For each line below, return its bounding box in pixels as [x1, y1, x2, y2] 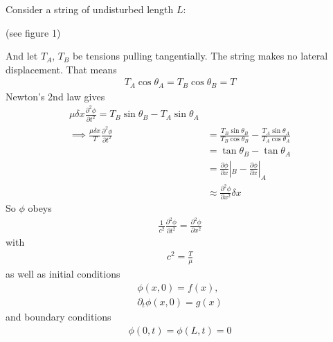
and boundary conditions [6, 309, 111, 323]
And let [6, 48, 38, 63]
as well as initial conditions [6, 267, 120, 281]
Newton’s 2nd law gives [6, 89, 105, 103]
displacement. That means [6, 62, 117, 76]
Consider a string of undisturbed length [6, 2, 174, 16]
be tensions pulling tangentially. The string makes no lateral [72, 48, 328, 63]
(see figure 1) [6, 25, 61, 39]
